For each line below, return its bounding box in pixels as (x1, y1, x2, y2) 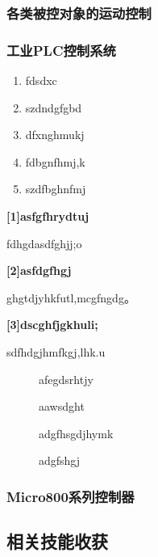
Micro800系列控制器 (6, 486, 135, 506)
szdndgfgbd (25, 99, 82, 116)
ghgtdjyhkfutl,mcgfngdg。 (6, 289, 135, 306)
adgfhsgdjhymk (39, 424, 114, 441)
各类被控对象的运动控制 (6, 2, 152, 23)
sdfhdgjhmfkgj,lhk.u (6, 344, 106, 360)
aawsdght (39, 398, 85, 415)
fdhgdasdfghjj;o (6, 234, 82, 251)
